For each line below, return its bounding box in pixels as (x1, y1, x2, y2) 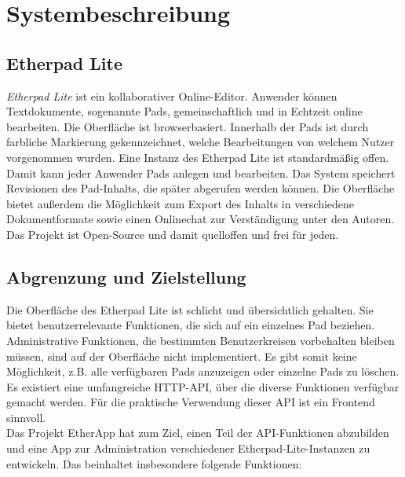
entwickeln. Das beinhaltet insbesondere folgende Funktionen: (6, 455, 302, 471)
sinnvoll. (6, 409, 46, 425)
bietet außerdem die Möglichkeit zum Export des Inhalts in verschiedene (6, 195, 355, 211)
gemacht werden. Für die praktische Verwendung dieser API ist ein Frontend (6, 394, 375, 410)
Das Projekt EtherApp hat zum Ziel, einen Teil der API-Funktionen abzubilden (6, 424, 389, 441)
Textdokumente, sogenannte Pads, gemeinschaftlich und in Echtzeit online (6, 103, 363, 119)
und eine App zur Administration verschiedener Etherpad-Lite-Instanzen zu (6, 440, 370, 457)
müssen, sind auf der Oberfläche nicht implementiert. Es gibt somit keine (6, 347, 357, 364)
